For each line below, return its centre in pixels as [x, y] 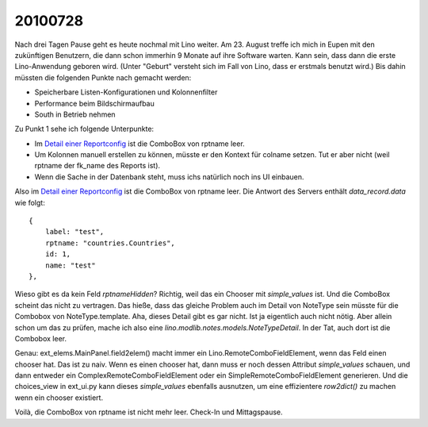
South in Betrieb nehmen [75, 114]
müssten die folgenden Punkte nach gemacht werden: [103, 77]
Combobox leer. [41, 338]
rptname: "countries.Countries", [110, 243]
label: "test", [75, 232]
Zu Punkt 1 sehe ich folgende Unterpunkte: [84, 129]
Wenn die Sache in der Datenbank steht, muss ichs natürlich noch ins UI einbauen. [169, 177]
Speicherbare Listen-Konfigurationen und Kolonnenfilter [126, 92]
